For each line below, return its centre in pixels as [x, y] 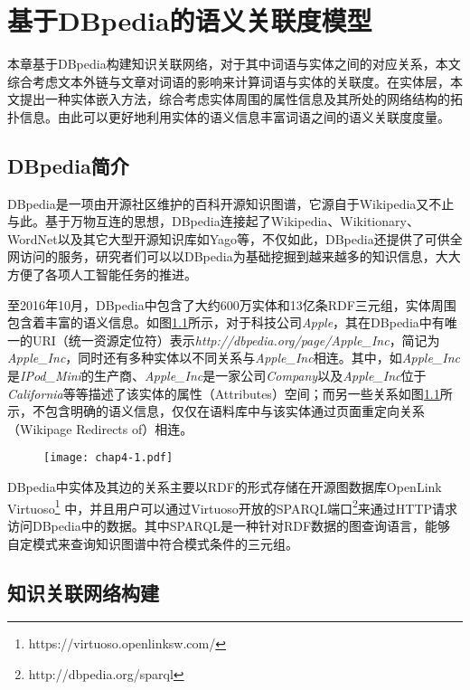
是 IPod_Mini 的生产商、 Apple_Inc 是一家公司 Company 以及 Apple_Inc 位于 [217, 376]
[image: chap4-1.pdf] [108, 458]
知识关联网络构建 [83, 592]
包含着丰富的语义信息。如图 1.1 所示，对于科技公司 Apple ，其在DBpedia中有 [226, 322]
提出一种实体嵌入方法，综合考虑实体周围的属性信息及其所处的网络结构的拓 [241, 99]
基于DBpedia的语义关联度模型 [190, 20]
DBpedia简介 [68, 165]
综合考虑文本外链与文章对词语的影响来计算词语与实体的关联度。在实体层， [229, 81]
